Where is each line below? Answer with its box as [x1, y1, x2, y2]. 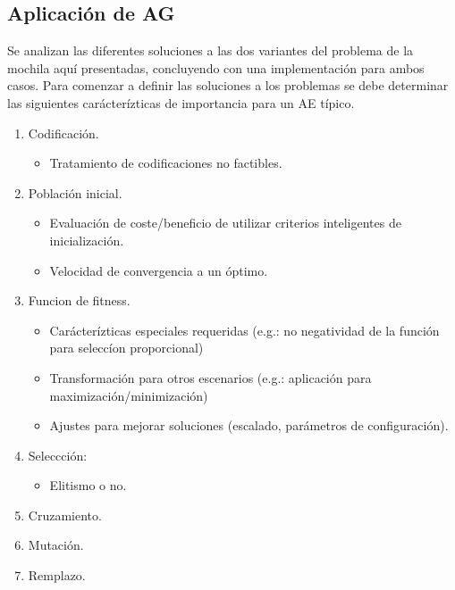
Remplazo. [28, 566, 86, 585]
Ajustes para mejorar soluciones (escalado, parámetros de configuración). [49, 416, 449, 435]
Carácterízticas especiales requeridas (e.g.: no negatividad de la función [49, 320, 440, 339]
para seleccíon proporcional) [49, 338, 204, 357]
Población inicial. [28, 183, 122, 202]
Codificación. [28, 123, 99, 142]
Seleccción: [28, 445, 88, 464]
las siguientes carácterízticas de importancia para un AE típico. [7, 93, 355, 112]
